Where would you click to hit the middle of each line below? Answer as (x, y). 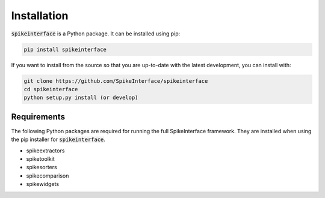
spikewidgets (43, 184)
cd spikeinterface (51, 89)
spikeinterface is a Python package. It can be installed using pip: (96, 34)
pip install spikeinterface (65, 49)
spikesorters (42, 167)
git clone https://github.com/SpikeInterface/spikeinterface (116, 81)
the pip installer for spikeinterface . (58, 139)
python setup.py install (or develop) (81, 98)
